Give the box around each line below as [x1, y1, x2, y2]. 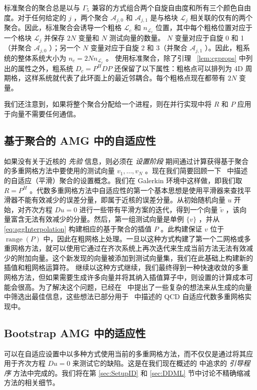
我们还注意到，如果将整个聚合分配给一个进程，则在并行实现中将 [4, 99, 212, 109]
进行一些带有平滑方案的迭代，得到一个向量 [79, 204, 218, 214]
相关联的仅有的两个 [190, 12, 253, 22]
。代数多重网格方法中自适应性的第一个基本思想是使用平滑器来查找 [29, 185, 244, 195]
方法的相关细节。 [4, 377, 59, 388]
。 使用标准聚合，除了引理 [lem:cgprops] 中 [105, 52, 246, 63]
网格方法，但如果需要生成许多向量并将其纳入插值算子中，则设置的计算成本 [4, 272, 246, 282]
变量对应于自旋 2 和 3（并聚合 [90, 42, 188, 53]
